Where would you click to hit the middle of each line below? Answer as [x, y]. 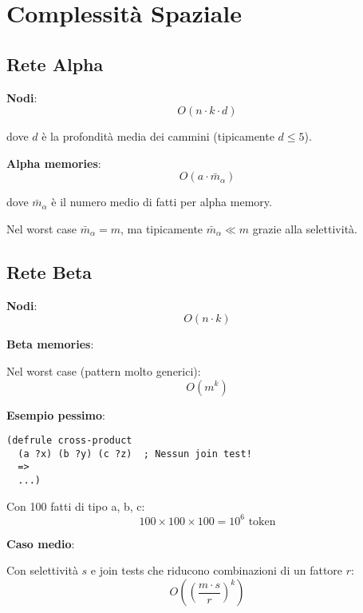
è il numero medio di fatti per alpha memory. [162, 202]
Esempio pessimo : [56, 414]
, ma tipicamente [162, 228]
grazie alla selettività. [305, 228]
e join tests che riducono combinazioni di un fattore [217, 570]
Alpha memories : [54, 163]
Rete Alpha [55, 64]
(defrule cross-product [69, 441]
